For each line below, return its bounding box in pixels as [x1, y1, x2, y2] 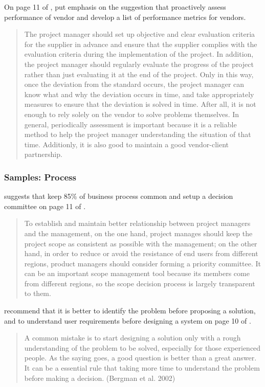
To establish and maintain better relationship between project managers [24, 218, 251, 229]
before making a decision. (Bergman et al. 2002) [24, 372, 175, 383]
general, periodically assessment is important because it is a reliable [24, 119, 237, 129]
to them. [24, 288, 51, 299]
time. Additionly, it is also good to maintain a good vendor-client [24, 139, 229, 149]
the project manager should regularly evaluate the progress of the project [24, 58, 254, 69]
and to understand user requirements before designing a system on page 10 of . [4, 315, 251, 326]
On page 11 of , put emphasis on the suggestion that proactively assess [4, 2, 226, 12]
